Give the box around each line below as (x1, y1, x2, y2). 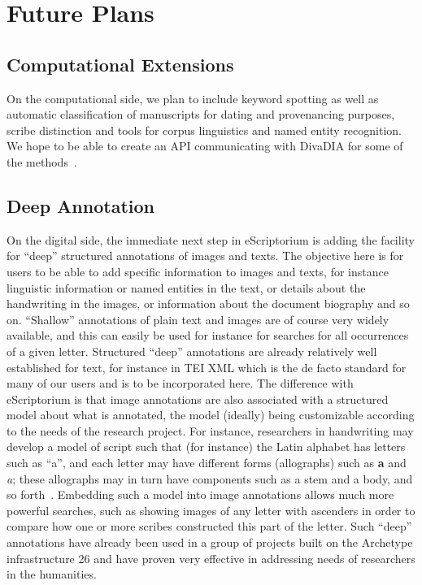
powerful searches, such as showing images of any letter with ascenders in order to (7, 501, 415, 518)
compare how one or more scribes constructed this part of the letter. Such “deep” (7, 518, 412, 535)
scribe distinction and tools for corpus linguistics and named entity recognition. (7, 121, 402, 138)
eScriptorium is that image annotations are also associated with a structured (7, 390, 389, 407)
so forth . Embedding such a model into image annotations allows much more (7, 486, 394, 503)
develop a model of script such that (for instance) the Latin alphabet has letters (7, 438, 406, 455)
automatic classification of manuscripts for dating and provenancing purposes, (7, 106, 395, 123)
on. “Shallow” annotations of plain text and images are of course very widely (7, 310, 389, 327)
